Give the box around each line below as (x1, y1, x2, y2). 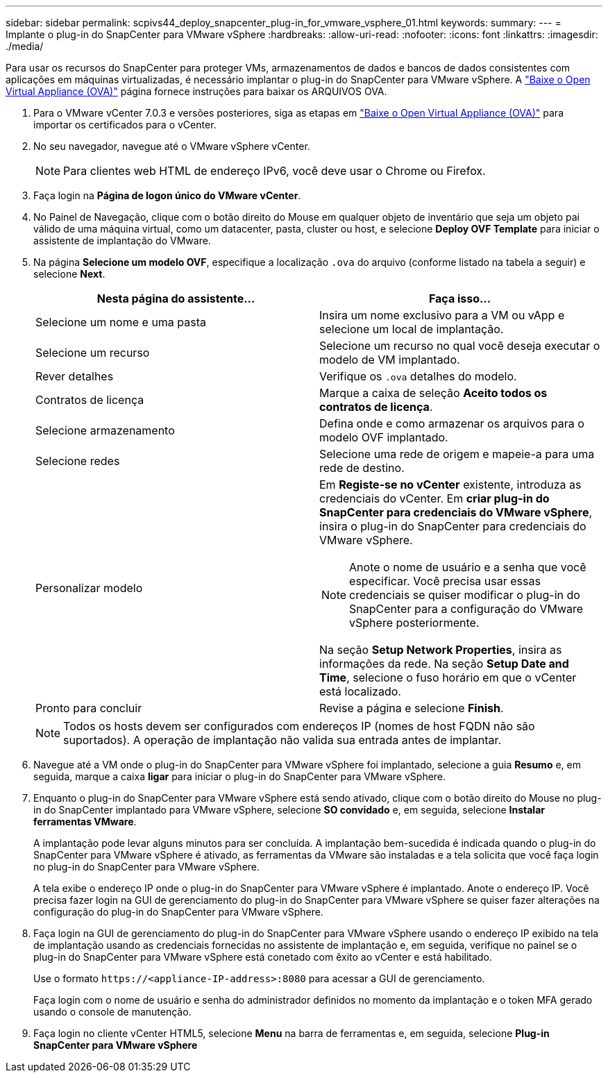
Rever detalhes (35, 369, 114, 383)
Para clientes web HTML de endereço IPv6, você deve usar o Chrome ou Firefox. (63, 164, 486, 178)
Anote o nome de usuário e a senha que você (349, 560, 586, 574)
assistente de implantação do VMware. (33, 235, 211, 246)
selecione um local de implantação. (319, 322, 504, 336)
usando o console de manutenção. (33, 1006, 192, 1018)
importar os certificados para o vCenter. (33, 119, 217, 130)
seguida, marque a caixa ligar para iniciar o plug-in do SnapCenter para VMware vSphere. (33, 770, 446, 782)
